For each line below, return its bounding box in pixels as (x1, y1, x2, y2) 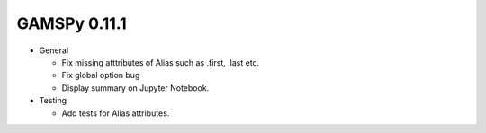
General (39, 45, 69, 56)
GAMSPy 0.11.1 (16, 13, 128, 33)
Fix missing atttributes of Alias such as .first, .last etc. (61, 57, 260, 67)
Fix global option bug (61, 70, 140, 81)
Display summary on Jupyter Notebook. (61, 82, 210, 93)
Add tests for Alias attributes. (61, 108, 170, 119)
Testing (39, 95, 67, 106)
